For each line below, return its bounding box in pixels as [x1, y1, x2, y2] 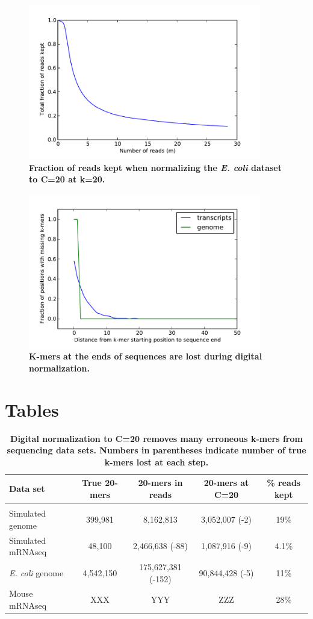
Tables [5, 397, 59, 421]
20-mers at [203, 476, 249, 489]
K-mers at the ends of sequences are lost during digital [29, 350, 262, 362]
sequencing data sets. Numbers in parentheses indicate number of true [7, 444, 306, 456]
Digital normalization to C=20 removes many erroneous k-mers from [10, 432, 303, 444]
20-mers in [138, 476, 183, 489]
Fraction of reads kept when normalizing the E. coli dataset [29, 161, 282, 173]
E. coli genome [9, 566, 64, 579]
